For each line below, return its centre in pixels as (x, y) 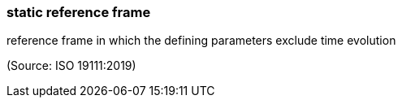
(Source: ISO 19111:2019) (71, 66)
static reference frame (79, 12)
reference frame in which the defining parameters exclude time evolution (201, 41)
